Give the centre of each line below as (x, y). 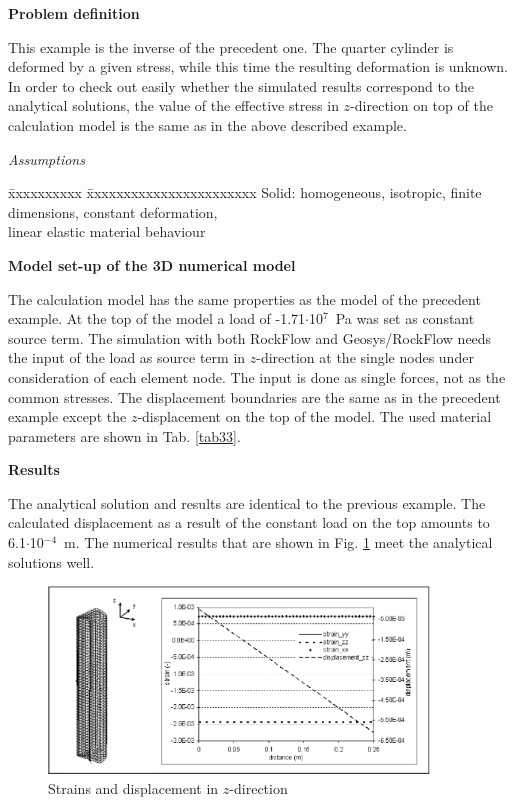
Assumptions (46, 158)
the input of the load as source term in (127, 357)
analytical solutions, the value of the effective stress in (173, 105)
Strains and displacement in (133, 788)
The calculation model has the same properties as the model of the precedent (244, 298)
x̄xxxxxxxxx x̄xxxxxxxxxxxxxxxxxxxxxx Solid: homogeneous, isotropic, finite (245, 192)
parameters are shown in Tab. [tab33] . (124, 435)
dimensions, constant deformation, (113, 211)
